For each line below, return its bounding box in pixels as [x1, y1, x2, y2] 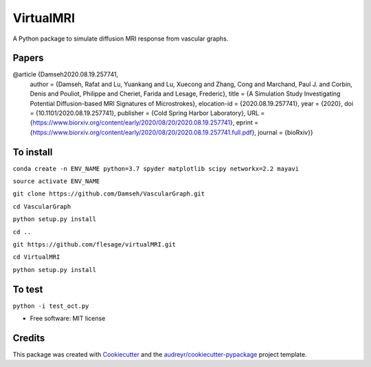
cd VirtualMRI [12, 253, 60, 261]
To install [12, 146, 53, 158]
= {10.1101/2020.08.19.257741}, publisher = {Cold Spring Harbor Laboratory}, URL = [30, 109, 265, 117]
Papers [12, 52, 44, 64]
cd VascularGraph [12, 202, 71, 210]
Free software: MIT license [30, 314, 106, 323]
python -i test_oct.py [12, 302, 89, 310]
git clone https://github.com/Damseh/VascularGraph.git [12, 190, 205, 198]
